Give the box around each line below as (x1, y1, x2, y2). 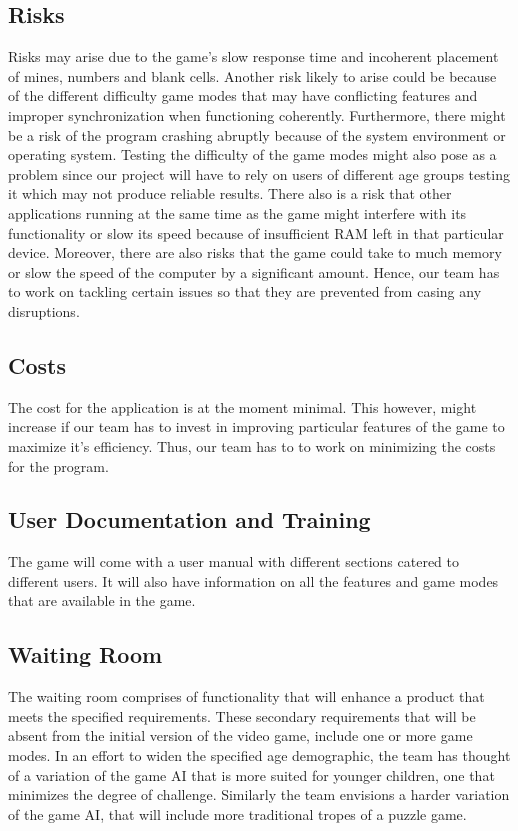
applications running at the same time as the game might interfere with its (8, 202, 467, 223)
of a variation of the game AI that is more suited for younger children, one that (8, 764, 495, 785)
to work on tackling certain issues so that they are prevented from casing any (8, 281, 482, 302)
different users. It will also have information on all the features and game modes (8, 570, 499, 591)
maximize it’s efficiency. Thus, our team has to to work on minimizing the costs (8, 435, 496, 456)
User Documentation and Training (8, 504, 371, 535)
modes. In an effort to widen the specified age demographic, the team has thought (8, 745, 511, 766)
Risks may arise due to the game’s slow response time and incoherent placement (8, 46, 499, 67)
